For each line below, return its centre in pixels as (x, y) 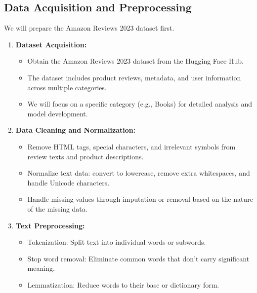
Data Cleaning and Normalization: (76, 130)
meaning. (41, 268)
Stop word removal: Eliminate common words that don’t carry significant (138, 258)
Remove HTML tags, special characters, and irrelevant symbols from (131, 146)
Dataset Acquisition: (51, 44)
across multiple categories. (67, 87)
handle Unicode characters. (68, 182)
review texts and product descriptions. (86, 156)
